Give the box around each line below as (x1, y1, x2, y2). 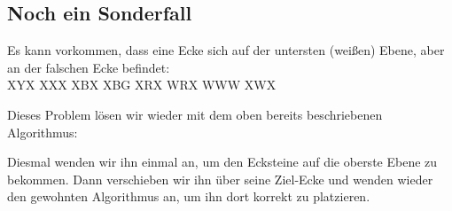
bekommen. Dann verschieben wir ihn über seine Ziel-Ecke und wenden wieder (7, 169, 433, 188)
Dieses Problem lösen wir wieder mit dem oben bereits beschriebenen (7, 105, 383, 123)
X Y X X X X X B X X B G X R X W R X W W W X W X (7, 75, 277, 94)
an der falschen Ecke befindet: (7, 58, 170, 76)
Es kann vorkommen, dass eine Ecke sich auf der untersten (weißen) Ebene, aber (7, 41, 445, 59)
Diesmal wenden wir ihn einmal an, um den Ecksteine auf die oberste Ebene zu (7, 152, 438, 171)
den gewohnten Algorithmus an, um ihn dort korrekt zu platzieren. (7, 187, 370, 206)
